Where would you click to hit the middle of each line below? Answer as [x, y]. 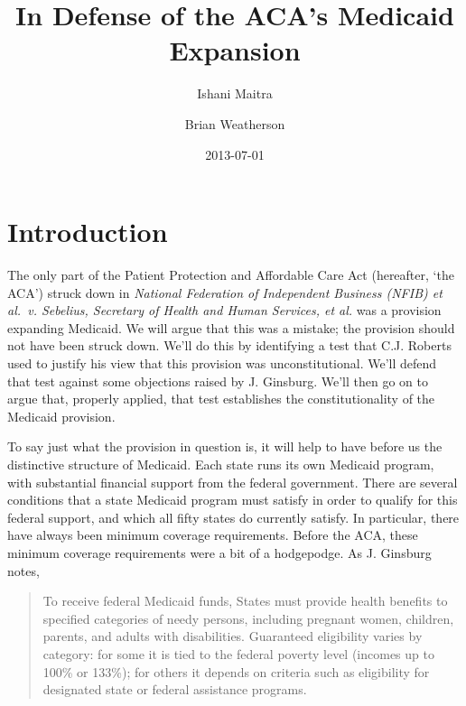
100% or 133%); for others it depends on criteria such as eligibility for [236, 671]
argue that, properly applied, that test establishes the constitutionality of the [221, 399]
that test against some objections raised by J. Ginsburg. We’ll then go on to [218, 381]
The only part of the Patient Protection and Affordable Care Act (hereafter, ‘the [231, 275]
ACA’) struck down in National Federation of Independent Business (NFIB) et [225, 292]
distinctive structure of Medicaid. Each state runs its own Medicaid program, [221, 464]
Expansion [235, 50]
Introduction [88, 232]
